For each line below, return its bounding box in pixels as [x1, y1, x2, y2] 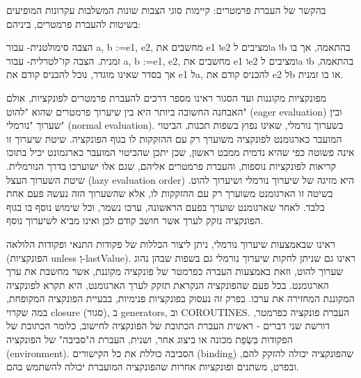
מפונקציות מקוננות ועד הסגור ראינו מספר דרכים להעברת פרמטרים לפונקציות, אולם [6, 90, 327, 104]
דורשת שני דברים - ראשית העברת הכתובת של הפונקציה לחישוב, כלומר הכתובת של [6, 318, 330, 333]
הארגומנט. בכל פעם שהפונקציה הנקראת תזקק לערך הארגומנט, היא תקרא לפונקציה [6, 277, 329, 292]
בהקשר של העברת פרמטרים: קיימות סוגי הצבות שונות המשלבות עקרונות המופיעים [6, 3, 326, 17]
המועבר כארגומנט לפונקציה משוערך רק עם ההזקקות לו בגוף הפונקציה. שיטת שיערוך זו [6, 131, 342, 145]
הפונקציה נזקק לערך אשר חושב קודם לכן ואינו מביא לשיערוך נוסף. [6, 213, 264, 228]
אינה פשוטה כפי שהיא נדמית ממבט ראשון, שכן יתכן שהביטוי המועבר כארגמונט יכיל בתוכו [6, 145, 355, 159]
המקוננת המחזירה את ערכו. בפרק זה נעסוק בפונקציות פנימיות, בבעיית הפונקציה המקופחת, [6, 291, 355, 306]
